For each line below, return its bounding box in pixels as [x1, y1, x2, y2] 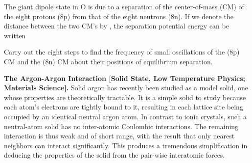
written [4, 30, 26, 40]
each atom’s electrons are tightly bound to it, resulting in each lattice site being [4, 102, 243, 112]
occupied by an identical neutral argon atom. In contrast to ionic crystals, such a [4, 111, 247, 121]
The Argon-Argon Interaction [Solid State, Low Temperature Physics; [4, 73, 245, 83]
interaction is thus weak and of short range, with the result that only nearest [4, 131, 235, 141]
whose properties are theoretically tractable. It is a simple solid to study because [4, 92, 246, 102]
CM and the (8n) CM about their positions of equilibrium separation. [4, 56, 213, 66]
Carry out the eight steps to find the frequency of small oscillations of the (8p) [4, 47, 240, 57]
